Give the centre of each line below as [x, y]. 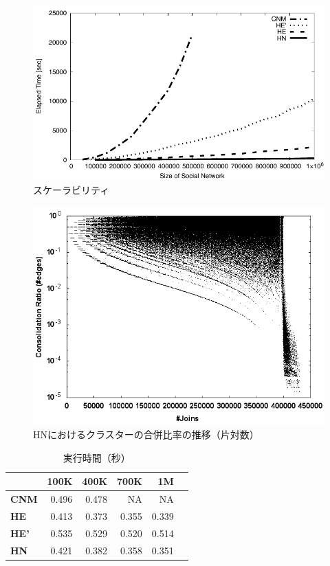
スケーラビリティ [71, 189]
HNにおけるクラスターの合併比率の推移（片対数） [146, 434]
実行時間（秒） [97, 457]
